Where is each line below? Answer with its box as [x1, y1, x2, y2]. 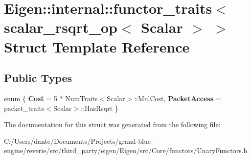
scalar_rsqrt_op [4, 17, 117, 37]
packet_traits [4, 103, 45, 113]
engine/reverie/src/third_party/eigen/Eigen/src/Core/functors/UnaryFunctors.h [4, 145, 248, 156]
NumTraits [65, 93, 98, 103]
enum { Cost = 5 [4, 93, 57, 103]
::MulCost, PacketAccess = [134, 93, 221, 103]
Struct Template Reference [4, 36, 190, 56]
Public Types [4, 70, 72, 85]
